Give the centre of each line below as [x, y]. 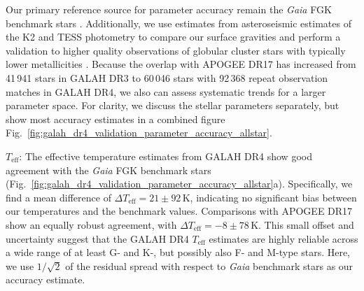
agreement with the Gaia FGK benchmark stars [108, 170]
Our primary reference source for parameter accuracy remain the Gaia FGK [169, 9]
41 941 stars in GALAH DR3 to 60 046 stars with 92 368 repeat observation [167, 77]
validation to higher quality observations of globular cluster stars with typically [176, 50]
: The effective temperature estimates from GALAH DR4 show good [166, 156]
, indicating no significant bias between [273, 197]
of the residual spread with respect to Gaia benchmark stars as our [209, 265]
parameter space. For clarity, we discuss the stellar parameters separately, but [173, 105]
